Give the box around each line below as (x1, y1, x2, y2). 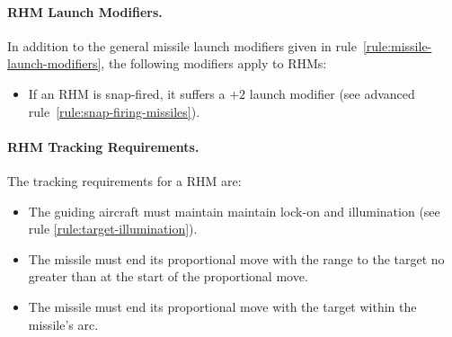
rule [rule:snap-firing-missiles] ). (28, 102, 200, 120)
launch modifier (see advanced (249, 84, 415, 102)
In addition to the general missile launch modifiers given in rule (7, 36, 357, 55)
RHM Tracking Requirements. (7, 137, 199, 155)
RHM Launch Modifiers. (7, 2, 163, 21)
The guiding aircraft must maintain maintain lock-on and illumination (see (28, 201, 440, 220)
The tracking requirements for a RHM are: (7, 171, 242, 190)
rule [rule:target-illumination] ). (28, 219, 198, 238)
